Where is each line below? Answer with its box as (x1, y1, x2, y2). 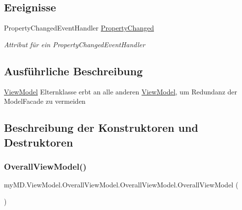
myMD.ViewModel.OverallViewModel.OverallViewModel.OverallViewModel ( (4, 180, 239, 190)
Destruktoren (4, 134, 73, 150)
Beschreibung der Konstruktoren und (4, 120, 198, 135)
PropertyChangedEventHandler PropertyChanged (4, 23, 154, 33)
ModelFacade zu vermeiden (4, 96, 86, 106)
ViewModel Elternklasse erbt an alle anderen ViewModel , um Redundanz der (4, 86, 238, 96)
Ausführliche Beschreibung (4, 63, 143, 78)
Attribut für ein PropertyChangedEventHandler (4, 39, 145, 49)
